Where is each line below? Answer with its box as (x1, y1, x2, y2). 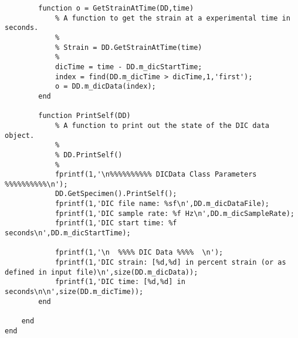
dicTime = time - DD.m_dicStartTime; (55, 62, 202, 71)
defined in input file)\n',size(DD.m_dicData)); (5, 268, 198, 276)
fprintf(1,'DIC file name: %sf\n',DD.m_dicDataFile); (55, 200, 270, 208)
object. (5, 131, 35, 140)
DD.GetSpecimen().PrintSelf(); (55, 190, 177, 198)
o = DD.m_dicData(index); (55, 82, 156, 91)
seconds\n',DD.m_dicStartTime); (5, 229, 131, 238)
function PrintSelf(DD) (38, 111, 131, 120)
